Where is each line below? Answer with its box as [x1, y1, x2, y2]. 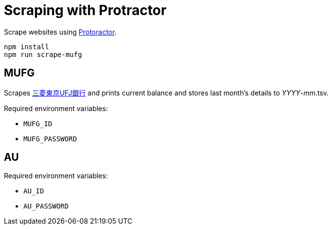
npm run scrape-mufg [4, 50, 82, 58]
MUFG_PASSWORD [23, 134, 77, 143]
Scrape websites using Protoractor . [4, 27, 117, 36]
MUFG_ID [23, 119, 53, 128]
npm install [4, 42, 49, 51]
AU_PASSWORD [23, 202, 69, 210]
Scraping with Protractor [4, 2, 167, 19]
